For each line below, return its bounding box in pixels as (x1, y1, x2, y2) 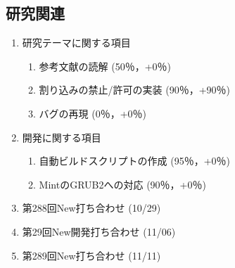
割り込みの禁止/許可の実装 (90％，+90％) (39, 82, 231, 97)
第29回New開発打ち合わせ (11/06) (22, 224, 176, 238)
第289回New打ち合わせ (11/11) (22, 248, 161, 262)
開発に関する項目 (22, 129, 101, 144)
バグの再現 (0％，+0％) (39, 106, 147, 120)
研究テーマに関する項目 (22, 35, 131, 50)
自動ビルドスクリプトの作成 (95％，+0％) (39, 153, 231, 168)
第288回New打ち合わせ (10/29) (22, 200, 161, 215)
